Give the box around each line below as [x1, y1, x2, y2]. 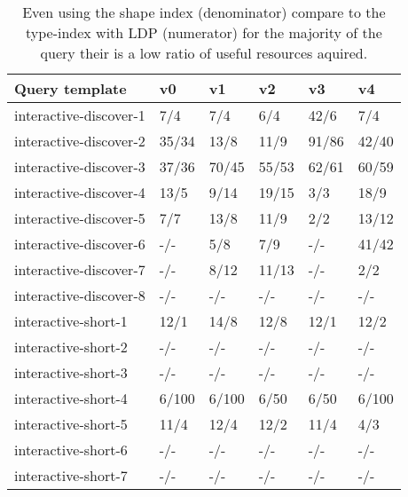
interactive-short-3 [14, 362, 128, 383]
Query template [14, 78, 127, 99]
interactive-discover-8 [14, 285, 145, 305]
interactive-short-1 [14, 311, 128, 331]
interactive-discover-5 [14, 208, 145, 228]
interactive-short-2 [14, 336, 128, 357]
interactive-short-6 [14, 439, 128, 460]
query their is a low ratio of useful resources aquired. [40, 43, 368, 63]
